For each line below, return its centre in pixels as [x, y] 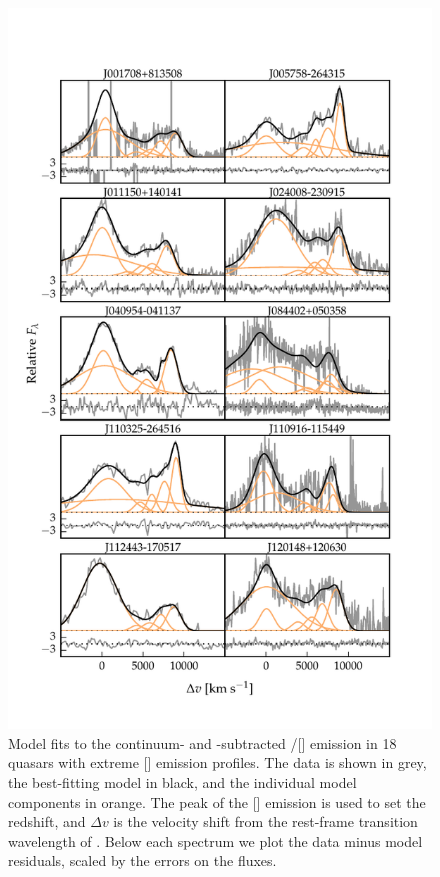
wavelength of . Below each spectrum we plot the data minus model [215, 840]
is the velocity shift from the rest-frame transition [265, 821]
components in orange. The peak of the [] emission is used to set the [217, 801]
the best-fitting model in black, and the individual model [182, 782]
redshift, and [47, 821]
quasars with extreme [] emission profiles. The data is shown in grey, [217, 762]
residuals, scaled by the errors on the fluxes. [142, 860]
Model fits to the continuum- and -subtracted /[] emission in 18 [202, 742]
